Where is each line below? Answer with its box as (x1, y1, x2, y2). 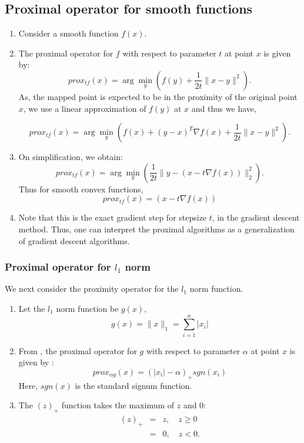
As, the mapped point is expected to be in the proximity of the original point (18, 90, 298, 102)
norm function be (56, 302, 119, 314)
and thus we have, (191, 102, 256, 114)
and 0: (183, 399, 206, 411)
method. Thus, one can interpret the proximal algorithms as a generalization (18, 222, 295, 235)
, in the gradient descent (212, 211, 300, 224)
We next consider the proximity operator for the (5, 282, 179, 295)
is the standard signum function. (75, 379, 192, 391)
